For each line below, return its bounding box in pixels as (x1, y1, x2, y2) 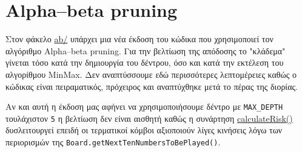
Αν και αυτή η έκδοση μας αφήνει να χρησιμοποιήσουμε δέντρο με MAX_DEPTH (5, 100, 283, 113)
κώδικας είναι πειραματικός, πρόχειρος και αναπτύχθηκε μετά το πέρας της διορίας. (5, 80, 298, 92)
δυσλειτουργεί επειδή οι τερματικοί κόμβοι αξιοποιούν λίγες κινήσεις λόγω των (5, 124, 283, 136)
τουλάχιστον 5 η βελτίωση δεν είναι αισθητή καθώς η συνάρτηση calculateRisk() (5, 112, 293, 124)
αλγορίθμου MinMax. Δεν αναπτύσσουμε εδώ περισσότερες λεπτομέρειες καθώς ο (5, 68, 297, 80)
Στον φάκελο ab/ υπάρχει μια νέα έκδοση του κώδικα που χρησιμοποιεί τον (5, 33, 273, 45)
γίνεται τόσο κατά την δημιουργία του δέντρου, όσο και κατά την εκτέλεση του (5, 56, 284, 69)
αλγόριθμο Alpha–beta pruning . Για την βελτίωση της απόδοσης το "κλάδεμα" (5, 44, 286, 57)
